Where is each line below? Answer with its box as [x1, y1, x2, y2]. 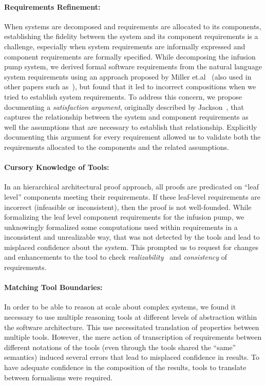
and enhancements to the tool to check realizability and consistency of [4, 252, 227, 262]
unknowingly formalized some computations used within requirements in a [4, 221, 238, 232]
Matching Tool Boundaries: [4, 282, 103, 293]
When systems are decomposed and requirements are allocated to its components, [4, 21, 261, 31]
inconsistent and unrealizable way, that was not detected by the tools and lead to [4, 231, 260, 242]
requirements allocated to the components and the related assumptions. [4, 141, 229, 152]
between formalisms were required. [4, 372, 113, 382]
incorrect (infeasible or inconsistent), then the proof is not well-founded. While [4, 201, 252, 212]
